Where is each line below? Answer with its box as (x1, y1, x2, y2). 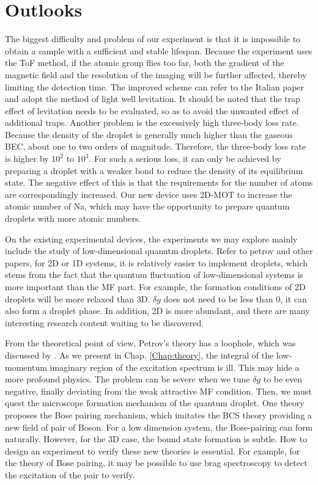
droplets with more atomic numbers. (5, 212, 141, 225)
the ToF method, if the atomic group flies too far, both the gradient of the (5, 56, 284, 69)
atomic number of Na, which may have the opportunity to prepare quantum (5, 200, 290, 213)
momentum (5, 360, 47, 373)
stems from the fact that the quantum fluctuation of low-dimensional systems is (5, 268, 303, 281)
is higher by (5, 152, 49, 165)
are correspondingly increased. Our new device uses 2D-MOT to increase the (5, 188, 292, 200)
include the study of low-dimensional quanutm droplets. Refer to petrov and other (5, 244, 313, 257)
